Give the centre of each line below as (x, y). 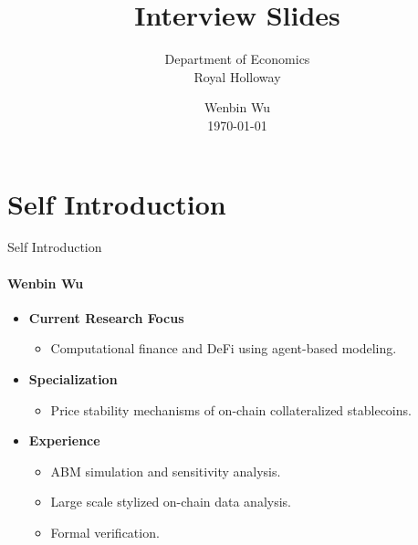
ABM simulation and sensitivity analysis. (166, 471)
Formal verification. (105, 532)
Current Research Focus (106, 317)
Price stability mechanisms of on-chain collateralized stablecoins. (231, 409)
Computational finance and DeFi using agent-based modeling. (224, 348)
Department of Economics (237, 59)
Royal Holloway (237, 76)
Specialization (73, 379)
